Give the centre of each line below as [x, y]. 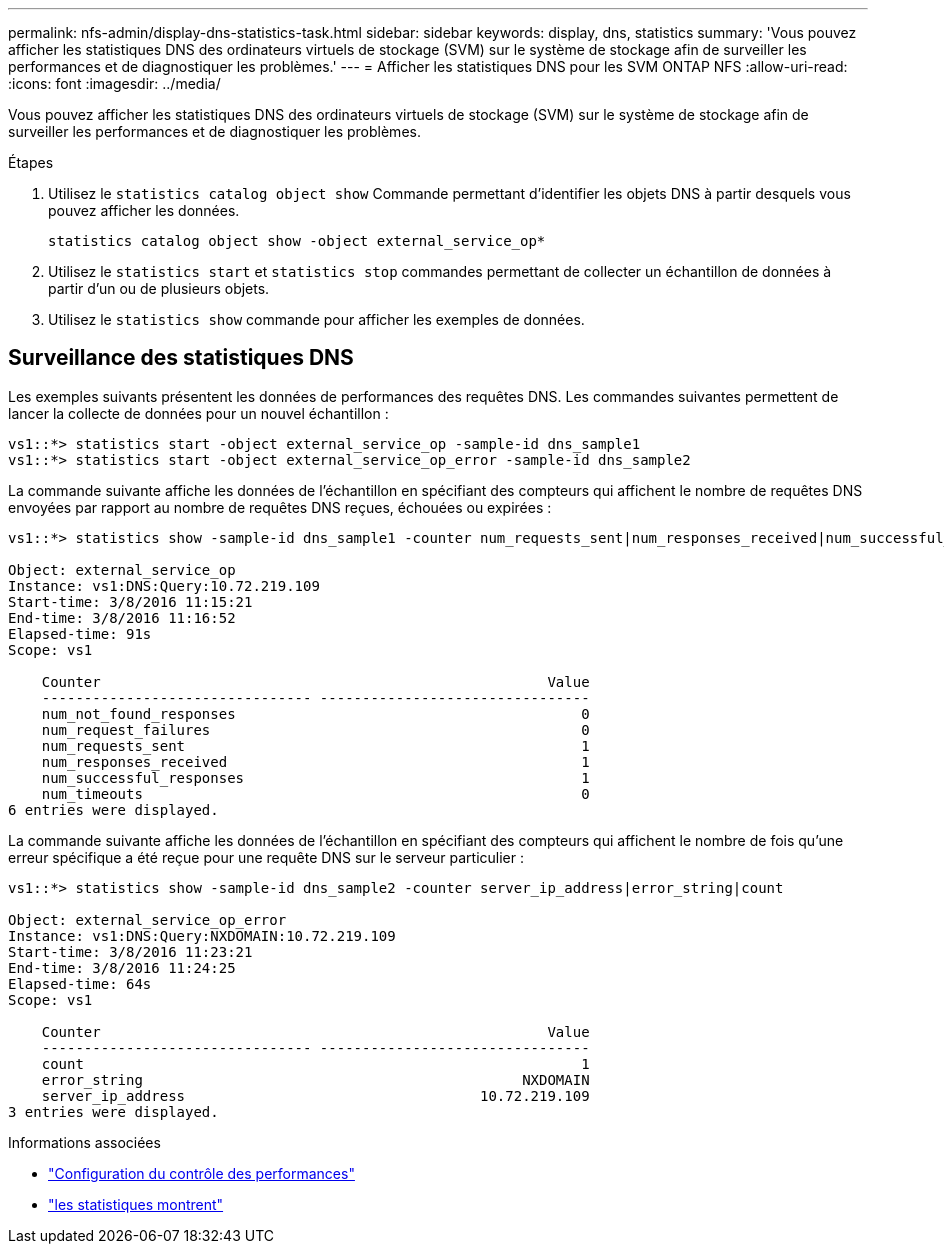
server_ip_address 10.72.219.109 [315, 1095]
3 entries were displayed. [113, 1111]
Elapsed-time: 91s [80, 633]
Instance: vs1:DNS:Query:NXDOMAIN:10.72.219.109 [202, 935]
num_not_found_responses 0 [315, 713]
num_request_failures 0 [315, 729]
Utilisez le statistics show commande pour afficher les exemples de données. [316, 319]
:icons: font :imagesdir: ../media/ [114, 83]
